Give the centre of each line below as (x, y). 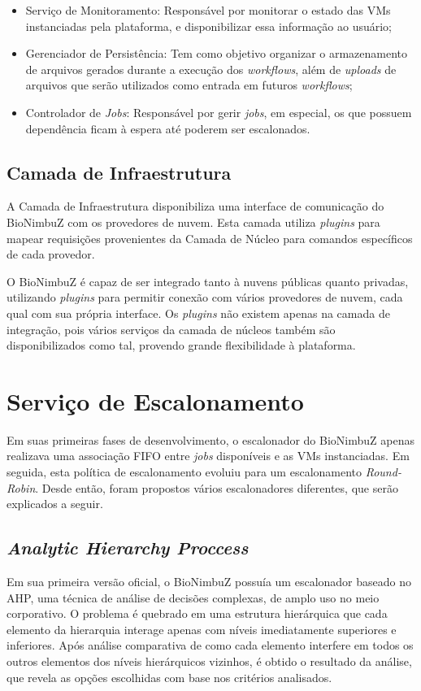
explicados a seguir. (55, 504)
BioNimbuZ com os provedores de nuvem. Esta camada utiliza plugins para (193, 222)
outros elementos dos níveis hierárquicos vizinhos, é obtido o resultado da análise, (209, 661)
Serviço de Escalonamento (155, 400)
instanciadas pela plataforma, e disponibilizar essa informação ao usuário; (209, 26)
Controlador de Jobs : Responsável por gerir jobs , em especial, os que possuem (219, 112)
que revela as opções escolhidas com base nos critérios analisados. (169, 677)
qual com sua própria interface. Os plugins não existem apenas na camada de (198, 313)
